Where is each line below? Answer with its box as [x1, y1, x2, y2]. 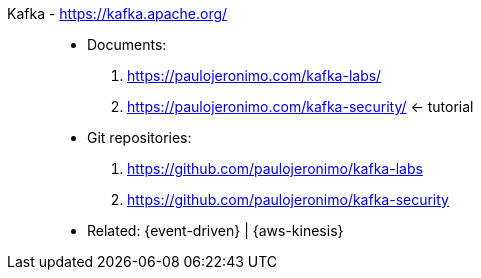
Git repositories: [87, 129, 192, 146]
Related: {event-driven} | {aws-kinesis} [87, 222, 344, 239]
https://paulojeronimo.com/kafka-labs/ [127, 67, 382, 84]
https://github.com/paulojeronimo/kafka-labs [127, 160, 423, 177]
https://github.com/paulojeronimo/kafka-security [127, 191, 449, 208]
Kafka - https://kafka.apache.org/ [7, 5, 228, 22]
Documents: [87, 36, 167, 53]
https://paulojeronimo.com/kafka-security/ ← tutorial [127, 98, 474, 115]
